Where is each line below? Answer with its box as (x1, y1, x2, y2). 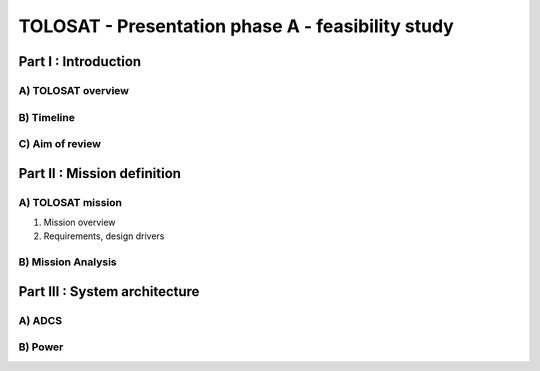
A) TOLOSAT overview (18, 83, 130, 97)
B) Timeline (18, 110, 75, 124)
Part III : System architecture (18, 283, 200, 300)
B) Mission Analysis (18, 255, 117, 269)
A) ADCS (18, 313, 63, 327)
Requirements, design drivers (43, 230, 165, 242)
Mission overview (43, 216, 116, 229)
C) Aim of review (18, 137, 102, 151)
